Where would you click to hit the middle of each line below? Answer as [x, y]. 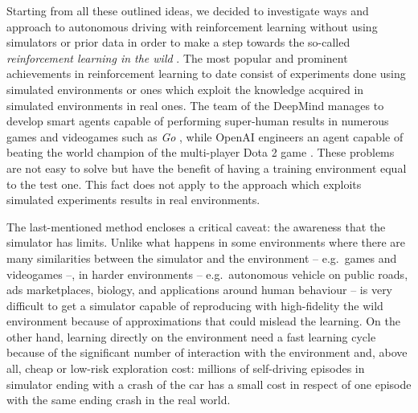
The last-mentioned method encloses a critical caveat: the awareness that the [196, 226]
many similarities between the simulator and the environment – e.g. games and [202, 258]
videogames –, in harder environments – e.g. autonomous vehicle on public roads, [207, 274]
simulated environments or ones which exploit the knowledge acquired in [185, 89]
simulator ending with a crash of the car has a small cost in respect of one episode [209, 384]
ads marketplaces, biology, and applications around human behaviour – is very [200, 290]
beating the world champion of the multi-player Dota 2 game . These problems [201, 152]
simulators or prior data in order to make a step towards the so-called [178, 42]
